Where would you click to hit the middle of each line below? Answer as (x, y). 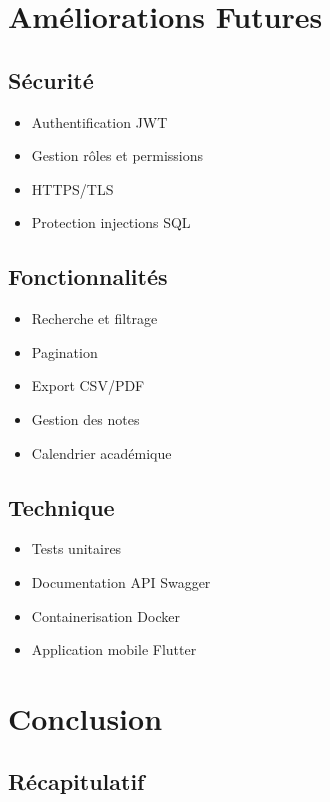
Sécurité (51, 79)
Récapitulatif (76, 781)
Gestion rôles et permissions (117, 155)
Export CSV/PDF (88, 385)
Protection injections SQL (111, 222)
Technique (61, 506)
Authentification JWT (99, 121)
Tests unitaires (76, 548)
